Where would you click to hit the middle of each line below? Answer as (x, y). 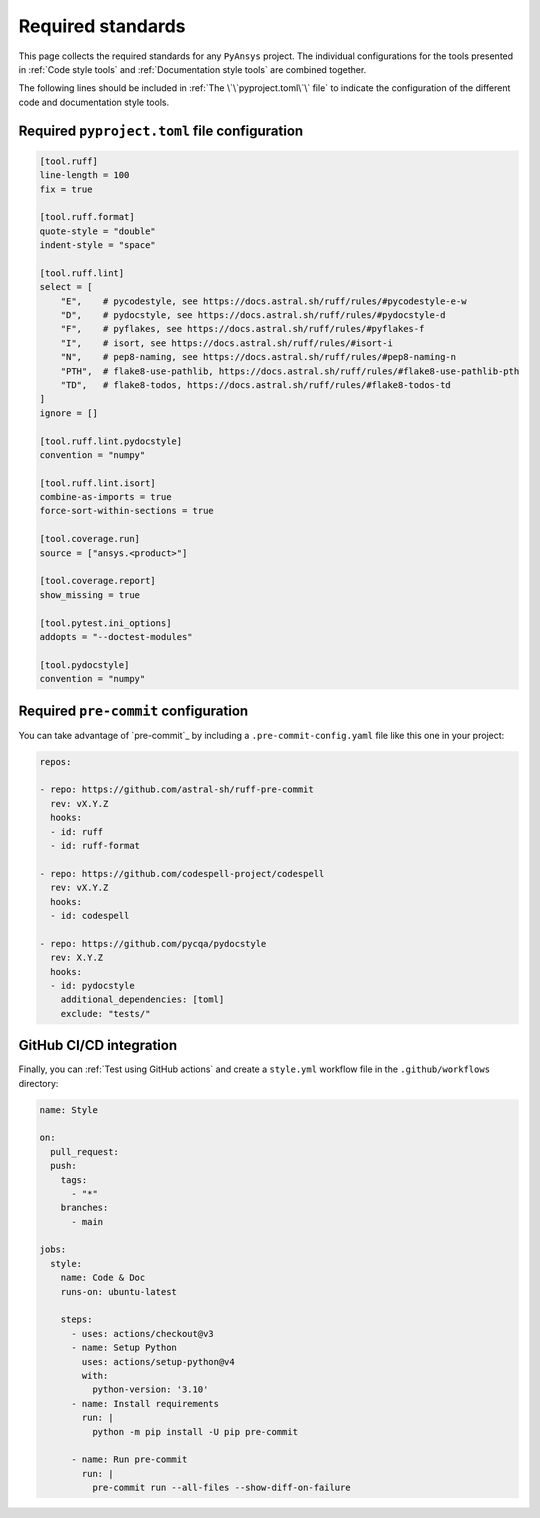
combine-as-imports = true (105, 497)
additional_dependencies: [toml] (142, 999)
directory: (38, 1083)
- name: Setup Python (124, 1348)
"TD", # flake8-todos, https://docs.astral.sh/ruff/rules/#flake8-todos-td (256, 384)
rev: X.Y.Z (77, 958)
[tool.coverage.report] (98, 581)
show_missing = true (89, 594)
